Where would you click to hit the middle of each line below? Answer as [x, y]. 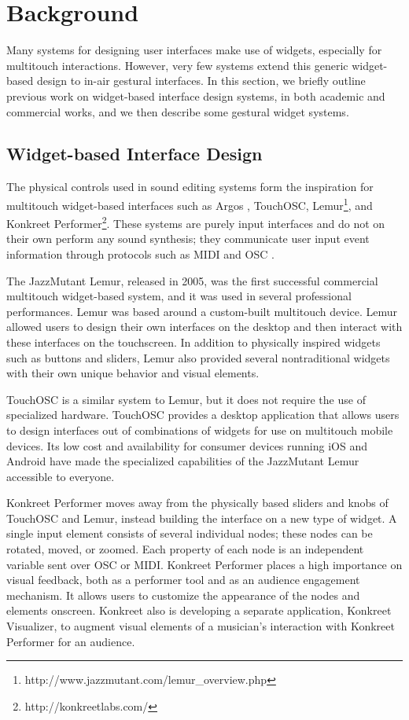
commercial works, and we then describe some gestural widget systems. [178, 111]
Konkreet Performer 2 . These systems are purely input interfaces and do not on [196, 222]
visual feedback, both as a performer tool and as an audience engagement [183, 580]
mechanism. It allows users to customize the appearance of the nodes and [183, 595]
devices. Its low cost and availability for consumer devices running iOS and [187, 445]
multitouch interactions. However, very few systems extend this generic [177, 65]
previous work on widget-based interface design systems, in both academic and [196, 96]
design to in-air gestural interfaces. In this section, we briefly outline [201, 81]
